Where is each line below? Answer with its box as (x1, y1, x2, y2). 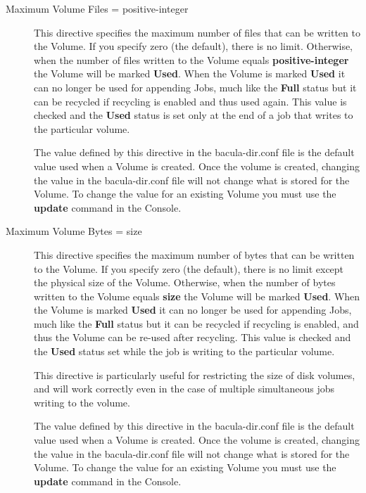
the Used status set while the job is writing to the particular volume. (34, 344, 335, 359)
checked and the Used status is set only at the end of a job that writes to (34, 108, 353, 122)
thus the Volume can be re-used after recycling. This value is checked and (34, 330, 351, 345)
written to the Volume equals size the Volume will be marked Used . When (34, 288, 360, 303)
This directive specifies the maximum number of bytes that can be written (34, 247, 355, 262)
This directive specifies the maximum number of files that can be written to (34, 25, 360, 39)
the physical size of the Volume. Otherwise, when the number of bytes (34, 275, 336, 290)
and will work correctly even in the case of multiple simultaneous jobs (34, 381, 335, 396)
